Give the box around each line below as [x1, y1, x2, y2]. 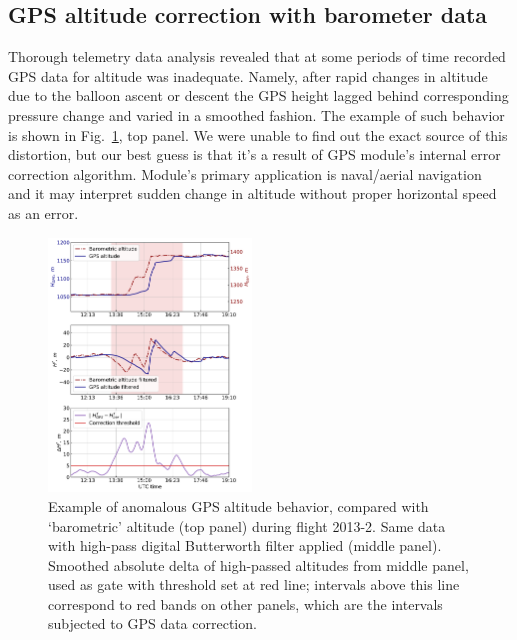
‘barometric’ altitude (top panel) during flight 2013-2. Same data [48, 515, 446, 536]
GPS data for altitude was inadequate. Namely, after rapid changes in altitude [8, 65, 488, 86]
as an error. [8, 202, 79, 223]
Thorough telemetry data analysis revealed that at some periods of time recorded [8, 46, 506, 67]
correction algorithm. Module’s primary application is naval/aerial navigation [8, 163, 482, 184]
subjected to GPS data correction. [48, 613, 257, 634]
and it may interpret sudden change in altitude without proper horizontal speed [8, 183, 497, 204]
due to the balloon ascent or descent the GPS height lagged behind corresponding [8, 85, 509, 106]
